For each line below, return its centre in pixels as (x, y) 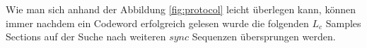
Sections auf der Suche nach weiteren (86, 37)
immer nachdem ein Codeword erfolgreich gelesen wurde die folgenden (157, 23)
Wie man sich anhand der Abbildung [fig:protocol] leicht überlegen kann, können (181, 9)
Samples (343, 23)
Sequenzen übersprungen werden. (264, 37)
